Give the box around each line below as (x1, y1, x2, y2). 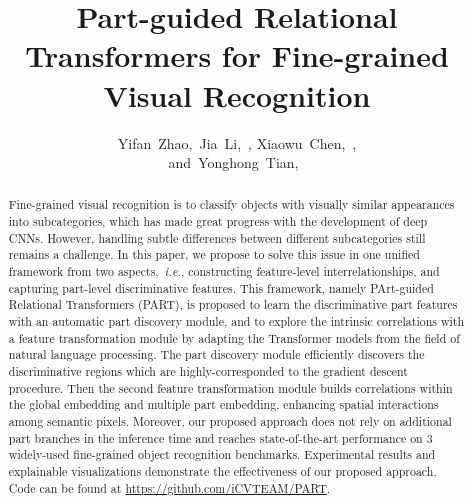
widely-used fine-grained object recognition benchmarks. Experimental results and (8, 446, 436, 463)
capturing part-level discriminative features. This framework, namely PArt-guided (8, 279, 434, 296)
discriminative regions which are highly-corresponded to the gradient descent (8, 363, 408, 380)
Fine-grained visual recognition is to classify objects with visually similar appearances (8, 196, 455, 213)
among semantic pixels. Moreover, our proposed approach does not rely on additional (8, 413, 452, 430)
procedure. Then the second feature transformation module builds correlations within (8, 379, 453, 396)
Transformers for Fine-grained (25, 35, 449, 76)
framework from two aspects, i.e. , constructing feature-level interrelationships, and (8, 263, 440, 280)
